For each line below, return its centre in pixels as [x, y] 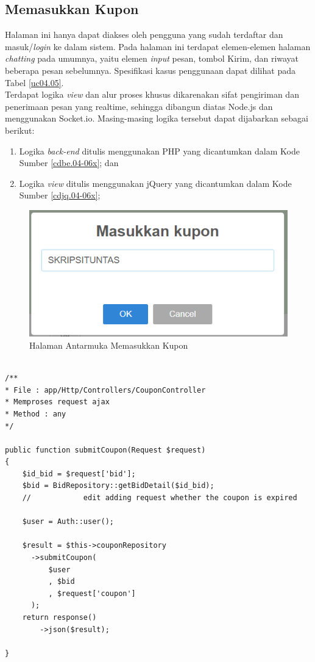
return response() [59, 617]
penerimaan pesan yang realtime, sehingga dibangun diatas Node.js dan [139, 106]
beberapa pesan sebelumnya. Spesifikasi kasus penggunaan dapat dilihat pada [150, 70]
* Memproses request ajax [57, 402]
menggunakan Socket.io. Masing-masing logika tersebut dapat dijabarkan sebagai [157, 118]
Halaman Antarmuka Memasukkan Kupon [109, 345]
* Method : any [36, 414]
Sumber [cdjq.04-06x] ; [60, 195]
